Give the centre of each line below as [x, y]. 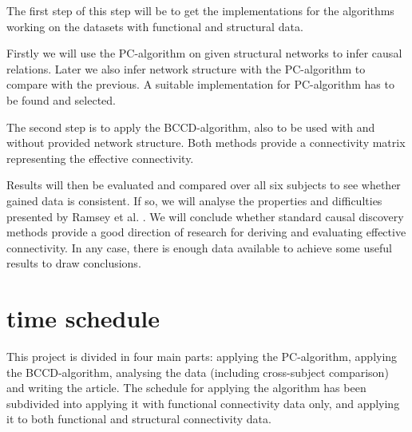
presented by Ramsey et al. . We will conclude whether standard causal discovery [205, 216]
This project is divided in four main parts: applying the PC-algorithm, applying [202, 357]
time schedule [83, 318]
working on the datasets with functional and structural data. [155, 26]
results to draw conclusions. [74, 263]
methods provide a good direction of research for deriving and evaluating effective [206, 232]
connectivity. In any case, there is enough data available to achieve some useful [199, 247]
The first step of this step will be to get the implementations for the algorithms [200, 10]
